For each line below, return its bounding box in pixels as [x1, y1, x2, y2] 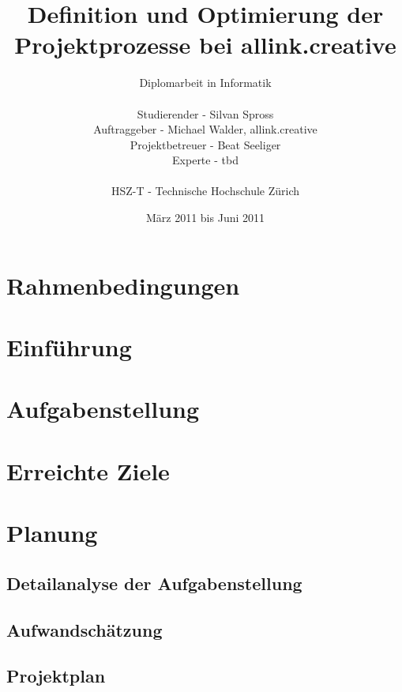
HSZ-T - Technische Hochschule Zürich [111, 182, 300, 199]
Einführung [6, 331, 132, 363]
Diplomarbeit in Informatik [139, 74, 272, 91]
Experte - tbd [172, 152, 239, 168]
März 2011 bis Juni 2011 [145, 209, 265, 226]
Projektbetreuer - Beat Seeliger [130, 136, 281, 152]
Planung [6, 517, 98, 549]
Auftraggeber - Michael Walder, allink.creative [93, 121, 317, 137]
